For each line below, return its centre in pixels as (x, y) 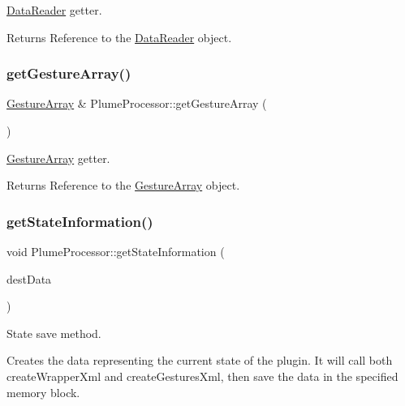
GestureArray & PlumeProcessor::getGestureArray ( (137, 103)
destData (29, 278)
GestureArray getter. (58, 158)
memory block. (43, 392)
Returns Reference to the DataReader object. (119, 37)
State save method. (54, 333)
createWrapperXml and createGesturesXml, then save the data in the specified (202, 376)
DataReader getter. (54, 10)
